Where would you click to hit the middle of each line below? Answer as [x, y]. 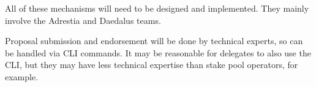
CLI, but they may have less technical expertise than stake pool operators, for [152, 65]
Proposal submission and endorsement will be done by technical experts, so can [154, 41]
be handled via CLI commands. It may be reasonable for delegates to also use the [158, 52]
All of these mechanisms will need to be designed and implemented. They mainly [157, 8]
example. [22, 76]
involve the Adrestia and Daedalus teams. [83, 20]
